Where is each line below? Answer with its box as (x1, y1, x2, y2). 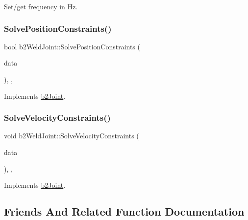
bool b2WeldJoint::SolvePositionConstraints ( (4, 41, 140, 51)
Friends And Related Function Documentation (4, 204, 245, 219)
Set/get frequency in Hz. (4, 1, 78, 11)
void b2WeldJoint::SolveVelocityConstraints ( (4, 131, 139, 141)
